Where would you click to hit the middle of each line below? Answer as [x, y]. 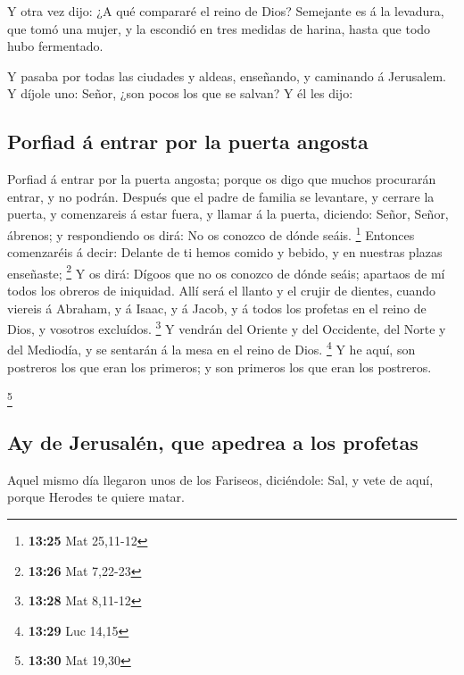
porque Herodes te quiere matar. [96, 497]
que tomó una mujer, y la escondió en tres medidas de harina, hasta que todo [219, 28]
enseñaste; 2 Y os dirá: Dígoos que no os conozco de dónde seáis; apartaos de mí [226, 271]
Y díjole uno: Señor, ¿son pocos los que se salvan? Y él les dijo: [180, 93]
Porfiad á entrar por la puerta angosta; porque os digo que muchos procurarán [222, 179]
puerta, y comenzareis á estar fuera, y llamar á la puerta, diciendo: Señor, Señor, [228, 214]
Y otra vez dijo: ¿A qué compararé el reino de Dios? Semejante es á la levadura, [226, 11]
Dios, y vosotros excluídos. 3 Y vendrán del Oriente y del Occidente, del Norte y [227, 327]
